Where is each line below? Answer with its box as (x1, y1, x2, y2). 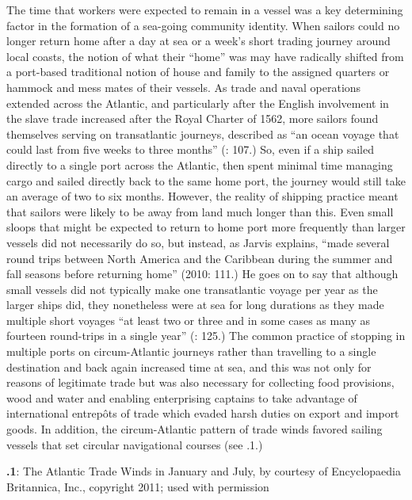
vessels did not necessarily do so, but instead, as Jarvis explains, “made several (6, 234, 390, 250)
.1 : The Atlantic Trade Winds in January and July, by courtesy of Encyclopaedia (6, 463, 401, 479)
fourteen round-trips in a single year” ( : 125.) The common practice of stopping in (6, 327, 406, 344)
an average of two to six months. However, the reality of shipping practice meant (6, 188, 399, 204)
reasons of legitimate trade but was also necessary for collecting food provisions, (6, 374, 395, 391)
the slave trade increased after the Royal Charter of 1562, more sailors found (6, 110, 379, 127)
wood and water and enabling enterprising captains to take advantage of (6, 389, 357, 406)
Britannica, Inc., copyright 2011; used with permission (6, 478, 269, 494)
